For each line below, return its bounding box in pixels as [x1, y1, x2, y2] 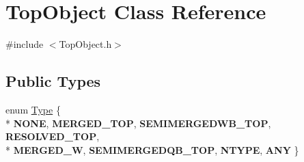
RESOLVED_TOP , [5, 129, 100, 144]
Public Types [5, 70, 101, 92]
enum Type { [5, 102, 61, 116]
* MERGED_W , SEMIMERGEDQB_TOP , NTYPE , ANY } [5, 142, 299, 157]
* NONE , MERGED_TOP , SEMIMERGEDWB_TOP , [5, 116, 271, 130]
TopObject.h [59, 37, 112, 51]
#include [5, 37, 44, 51]
